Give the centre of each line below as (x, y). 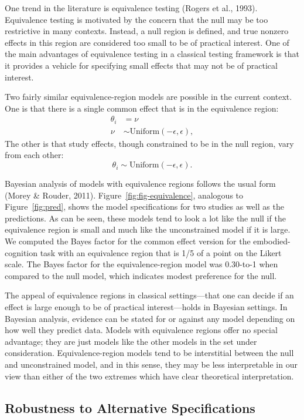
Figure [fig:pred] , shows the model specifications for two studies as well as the (144, 206)
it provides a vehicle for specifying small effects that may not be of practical (141, 65)
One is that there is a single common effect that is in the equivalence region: (142, 108)
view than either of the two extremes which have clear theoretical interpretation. (149, 376)
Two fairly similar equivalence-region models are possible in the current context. (148, 97)
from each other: (34, 155)
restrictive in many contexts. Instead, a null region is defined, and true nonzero (147, 31)
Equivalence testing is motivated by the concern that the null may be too (136, 19)
